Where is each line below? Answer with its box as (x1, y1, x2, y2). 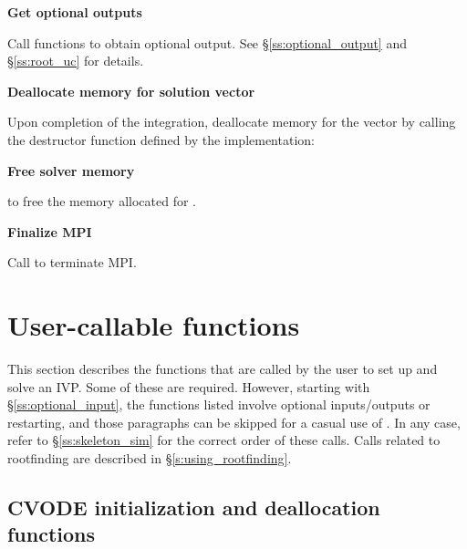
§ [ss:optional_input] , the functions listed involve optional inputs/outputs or (7, 395, 431, 414)
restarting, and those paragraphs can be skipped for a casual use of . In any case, (7, 412, 461, 431)
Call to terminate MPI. (7, 253, 137, 272)
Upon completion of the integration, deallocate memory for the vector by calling (7, 112, 456, 131)
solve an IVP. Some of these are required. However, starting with (7, 377, 370, 396)
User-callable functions (7, 306, 300, 344)
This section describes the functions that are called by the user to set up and (7, 359, 438, 378)
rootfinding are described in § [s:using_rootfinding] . (7, 449, 292, 468)
